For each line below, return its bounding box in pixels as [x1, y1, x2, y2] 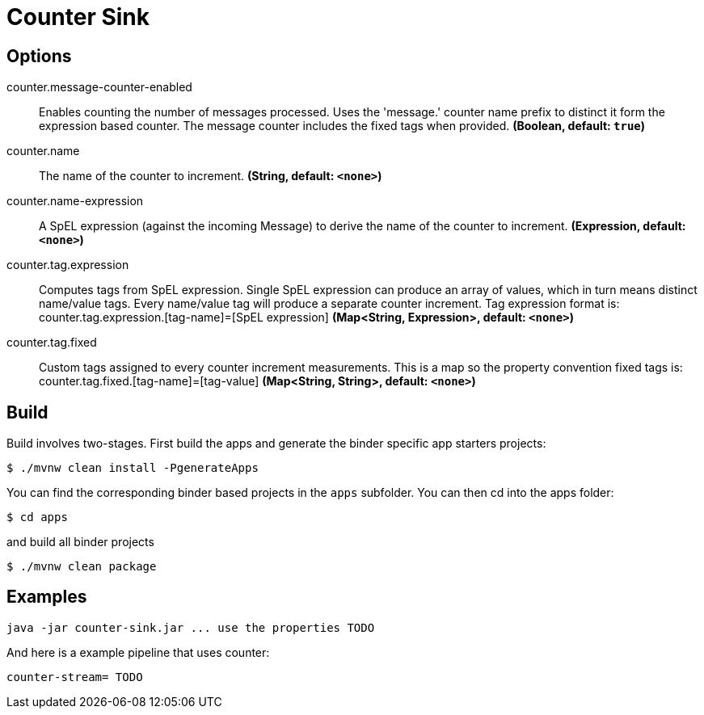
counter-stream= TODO [6, 670, 143, 683]
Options [6, 45, 72, 66]
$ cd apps [6, 511, 68, 524]
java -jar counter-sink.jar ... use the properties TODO [6, 620, 375, 634]
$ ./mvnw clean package [6, 560, 157, 574]
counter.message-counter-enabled [6, 80, 192, 95]
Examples [6, 587, 87, 608]
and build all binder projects [6, 535, 154, 549]
